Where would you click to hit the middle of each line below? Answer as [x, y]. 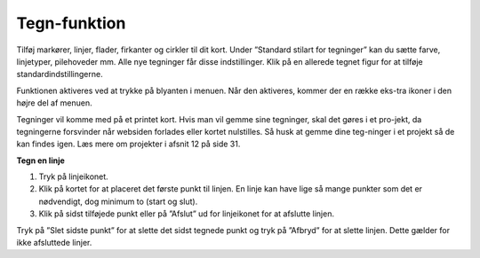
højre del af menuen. [54, 103]
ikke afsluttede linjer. [54, 243]
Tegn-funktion [71, 23]
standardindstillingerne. [60, 74]
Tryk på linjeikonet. [73, 176]
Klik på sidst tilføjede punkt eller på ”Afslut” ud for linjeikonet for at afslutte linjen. [187, 214]
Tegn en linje [41, 160]
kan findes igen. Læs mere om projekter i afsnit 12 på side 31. [128, 144]
